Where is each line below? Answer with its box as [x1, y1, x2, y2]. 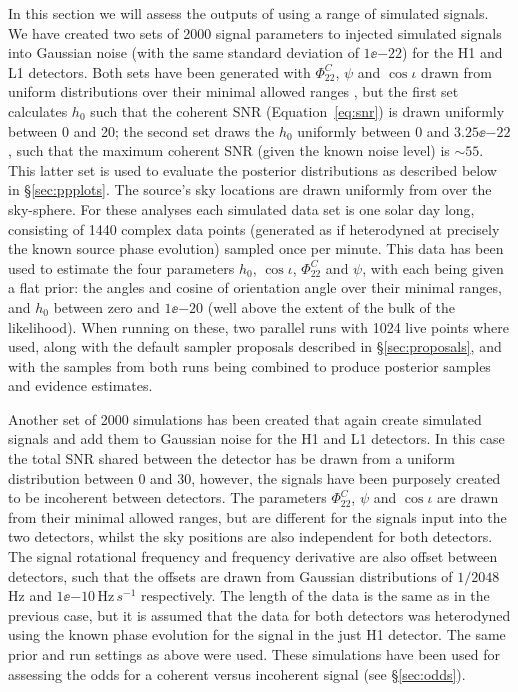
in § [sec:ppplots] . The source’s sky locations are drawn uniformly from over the [8, 179, 492, 200]
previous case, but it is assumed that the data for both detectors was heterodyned [8, 604, 511, 625]
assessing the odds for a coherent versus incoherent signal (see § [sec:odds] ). [8, 663, 466, 684]
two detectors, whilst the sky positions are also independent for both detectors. [8, 526, 493, 547]
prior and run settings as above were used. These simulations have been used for [8, 644, 500, 664]
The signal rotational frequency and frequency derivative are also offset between [8, 546, 498, 567]
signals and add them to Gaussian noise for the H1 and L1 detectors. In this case [8, 428, 505, 449]
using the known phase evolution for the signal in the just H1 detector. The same [8, 624, 506, 645]
